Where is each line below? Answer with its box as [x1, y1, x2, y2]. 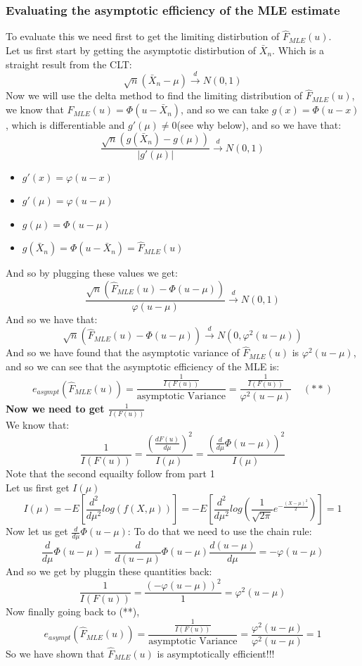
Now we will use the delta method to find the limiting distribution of [6, 88, 303, 103]
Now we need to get [6, 401, 105, 415]
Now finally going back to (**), [6, 604, 140, 619]
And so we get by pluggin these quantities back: [6, 564, 212, 579]
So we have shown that [6, 646, 105, 660]
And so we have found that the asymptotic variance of [6, 345, 240, 360]
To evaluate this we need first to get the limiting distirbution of [6, 29, 280, 44]
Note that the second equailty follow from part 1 [6, 465, 215, 480]
